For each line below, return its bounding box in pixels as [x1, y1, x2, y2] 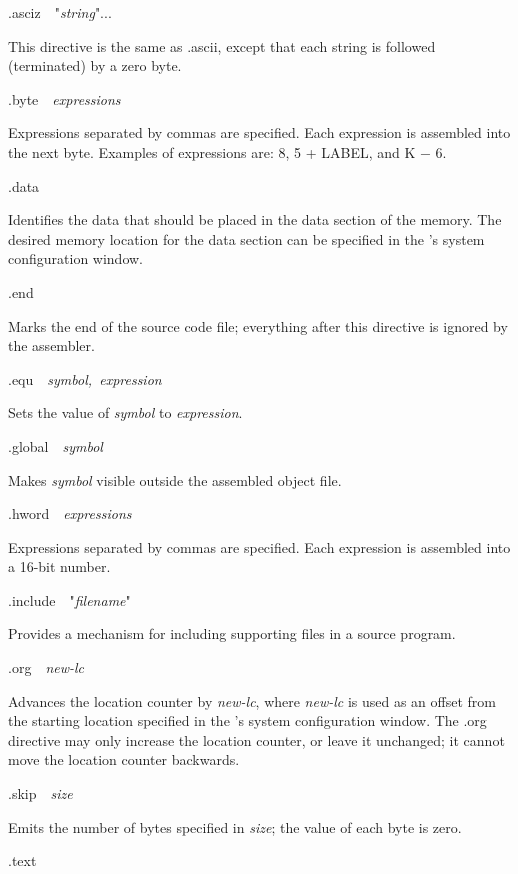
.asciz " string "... [8, 2, 112, 22]
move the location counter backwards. [8, 749, 240, 770]
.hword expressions [8, 503, 132, 524]
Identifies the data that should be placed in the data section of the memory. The [8, 209, 502, 230]
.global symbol [8, 435, 103, 456]
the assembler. [8, 335, 95, 356]
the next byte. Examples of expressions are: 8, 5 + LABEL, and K [8, 141, 416, 162]
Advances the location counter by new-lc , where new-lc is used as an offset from [8, 690, 497, 711]
